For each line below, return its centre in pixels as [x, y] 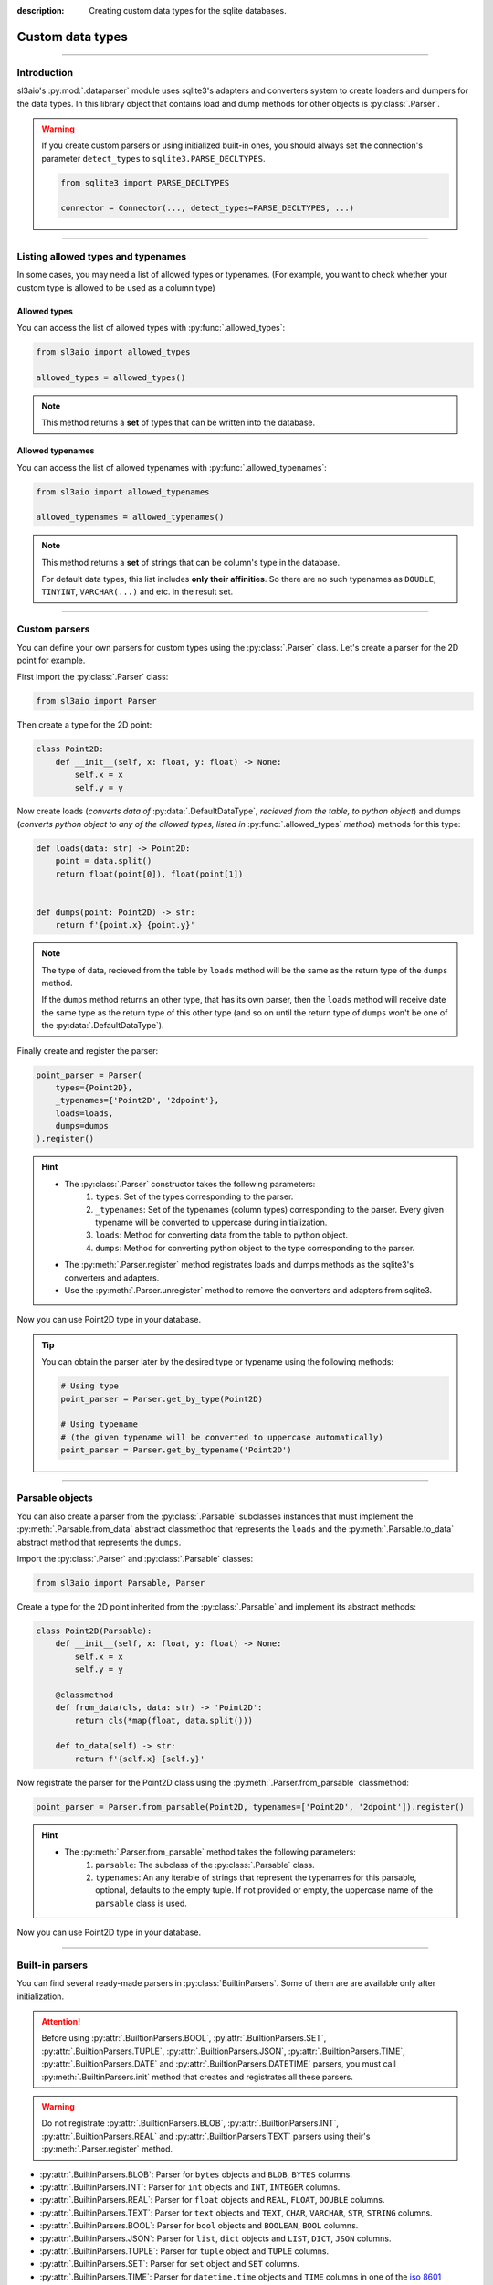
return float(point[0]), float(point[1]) [149, 874]
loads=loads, [84, 1113]
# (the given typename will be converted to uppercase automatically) [222, 1437]
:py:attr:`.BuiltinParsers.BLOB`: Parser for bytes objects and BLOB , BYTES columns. [196, 2174]
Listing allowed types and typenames [102, 256]
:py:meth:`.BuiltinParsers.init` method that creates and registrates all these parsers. [197, 2077]
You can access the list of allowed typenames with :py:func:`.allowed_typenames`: [172, 467]
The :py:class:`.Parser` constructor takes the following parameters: [190, 1184]
